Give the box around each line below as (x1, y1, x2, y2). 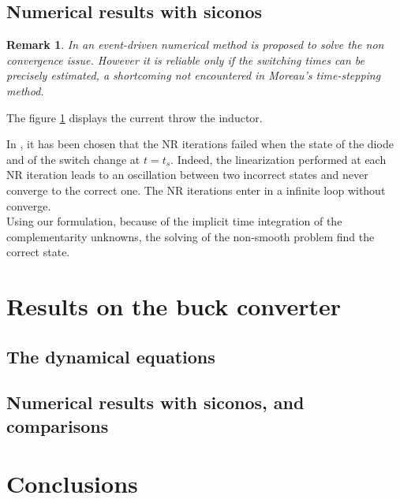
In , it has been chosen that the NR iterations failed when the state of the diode (6, 136, 394, 152)
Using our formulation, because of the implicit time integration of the (6, 213, 342, 229)
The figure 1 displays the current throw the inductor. (6, 109, 263, 125)
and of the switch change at (6, 151, 140, 167)
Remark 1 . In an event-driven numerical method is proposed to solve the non (6, 36, 384, 53)
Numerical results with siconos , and (6, 390, 305, 415)
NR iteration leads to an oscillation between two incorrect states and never (6, 166, 368, 183)
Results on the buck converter (6, 290, 342, 322)
